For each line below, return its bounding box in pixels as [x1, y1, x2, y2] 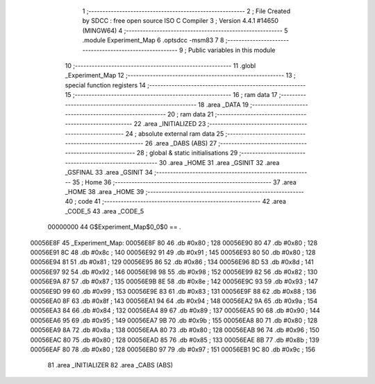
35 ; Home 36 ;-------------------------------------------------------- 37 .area [72, 177, 297, 186]
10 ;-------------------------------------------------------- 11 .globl [65, 61, 256, 69]
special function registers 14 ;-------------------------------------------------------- [65, 80, 306, 89]
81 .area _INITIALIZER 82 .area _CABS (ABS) [47, 361, 174, 369]
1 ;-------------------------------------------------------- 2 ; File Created [82, 7, 291, 15]
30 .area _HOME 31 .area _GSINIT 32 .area [158, 158, 280, 166]
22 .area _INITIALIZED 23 [133, 120, 206, 128]
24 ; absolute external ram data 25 [125, 129, 224, 138]
